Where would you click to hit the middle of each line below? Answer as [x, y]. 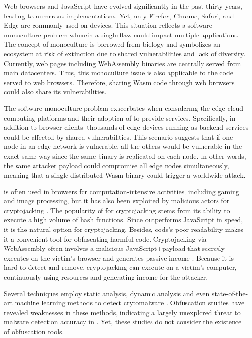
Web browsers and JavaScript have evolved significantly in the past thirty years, [123, 6]
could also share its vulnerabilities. [55, 92]
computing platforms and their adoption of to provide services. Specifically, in [120, 117]
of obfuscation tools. [34, 331]
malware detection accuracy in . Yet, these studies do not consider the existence [123, 322]
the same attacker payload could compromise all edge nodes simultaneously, [117, 165]
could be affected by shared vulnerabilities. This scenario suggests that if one [118, 136]
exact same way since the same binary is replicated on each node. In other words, [125, 155]
